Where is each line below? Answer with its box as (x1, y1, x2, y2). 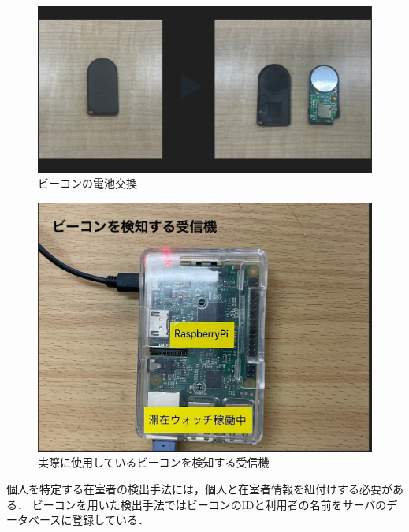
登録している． (72, 512, 149, 528)
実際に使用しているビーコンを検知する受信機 (38, 454, 270, 471)
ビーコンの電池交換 (38, 175, 137, 192)
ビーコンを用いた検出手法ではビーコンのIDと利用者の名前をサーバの (32, 496, 387, 512)
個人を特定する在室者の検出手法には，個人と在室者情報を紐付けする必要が (6, 481, 392, 497)
